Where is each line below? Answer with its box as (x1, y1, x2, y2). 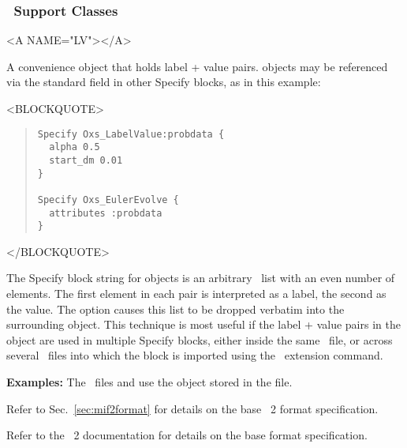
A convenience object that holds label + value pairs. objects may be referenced (6, 58, 388, 74)
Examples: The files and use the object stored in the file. (6, 374, 293, 390)
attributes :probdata (49, 207, 162, 219)
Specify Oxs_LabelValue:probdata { (37, 128, 225, 140)
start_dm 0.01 (49, 154, 123, 166)
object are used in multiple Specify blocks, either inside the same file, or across (6, 331, 393, 348)
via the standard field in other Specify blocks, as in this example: (6, 73, 321, 90)
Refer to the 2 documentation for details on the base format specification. (6, 427, 368, 443)
